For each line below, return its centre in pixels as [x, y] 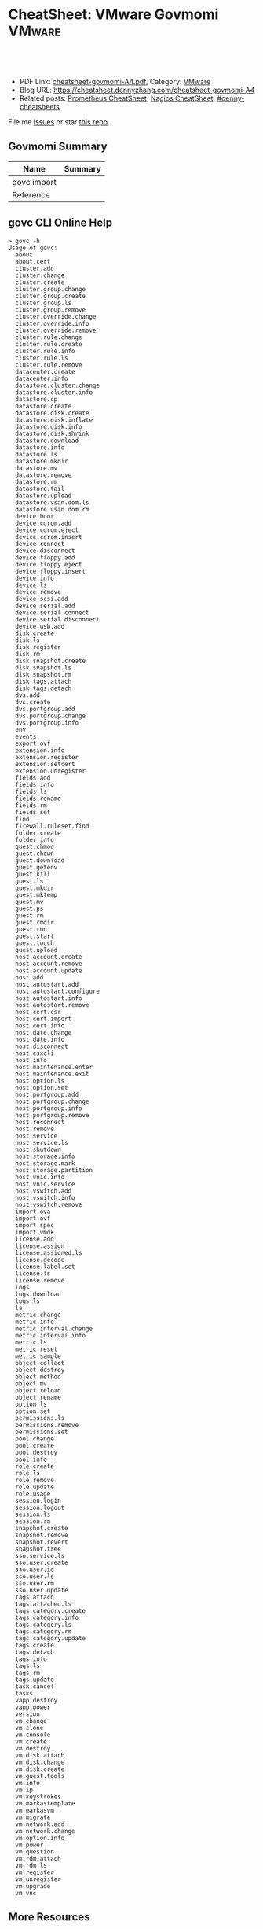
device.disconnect [46, 551]
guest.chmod [35, 846]
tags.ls [28, 1665]
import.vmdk [35, 1232]
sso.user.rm [35, 1583]
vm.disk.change [40, 1762]
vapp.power [33, 1707]
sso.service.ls [40, 1555]
